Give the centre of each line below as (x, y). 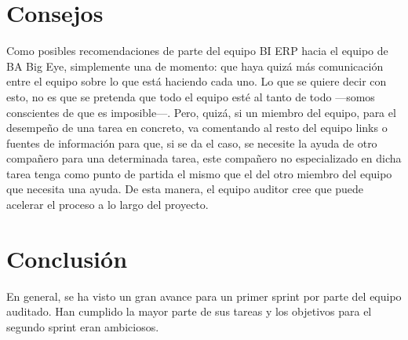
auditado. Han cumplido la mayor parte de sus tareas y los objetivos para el (189, 311)
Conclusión (67, 258)
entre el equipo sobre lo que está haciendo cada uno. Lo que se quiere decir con (197, 81)
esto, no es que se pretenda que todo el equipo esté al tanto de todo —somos (191, 96)
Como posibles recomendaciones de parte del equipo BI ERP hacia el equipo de (197, 51)
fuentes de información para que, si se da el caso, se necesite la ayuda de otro (192, 143)
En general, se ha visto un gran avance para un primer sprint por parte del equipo (204, 296)
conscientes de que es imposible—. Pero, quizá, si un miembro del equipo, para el (201, 112)
